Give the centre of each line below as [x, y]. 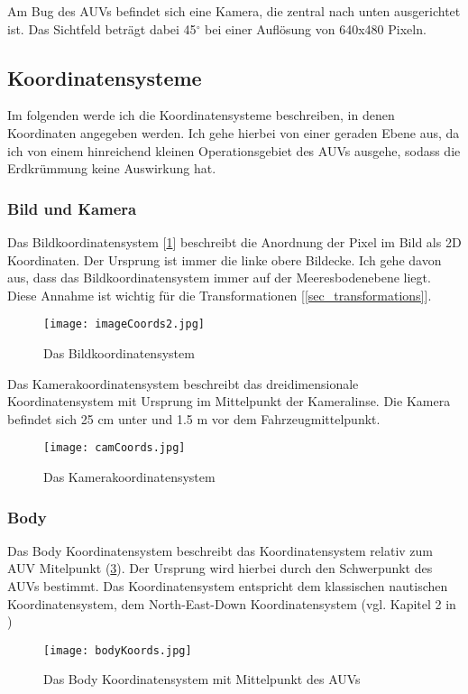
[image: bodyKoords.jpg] [118, 650]
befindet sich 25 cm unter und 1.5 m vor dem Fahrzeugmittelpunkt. [194, 418]
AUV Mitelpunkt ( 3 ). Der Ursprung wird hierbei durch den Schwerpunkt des [220, 568]
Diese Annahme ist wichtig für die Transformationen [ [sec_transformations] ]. [220, 295]
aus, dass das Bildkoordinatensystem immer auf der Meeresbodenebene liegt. [219, 278]
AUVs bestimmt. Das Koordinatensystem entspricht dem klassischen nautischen [228, 586]
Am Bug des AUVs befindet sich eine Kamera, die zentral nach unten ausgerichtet [234, 11]
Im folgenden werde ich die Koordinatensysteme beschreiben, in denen [201, 115]
